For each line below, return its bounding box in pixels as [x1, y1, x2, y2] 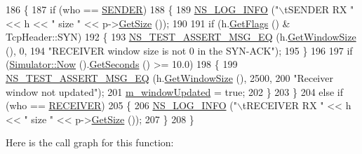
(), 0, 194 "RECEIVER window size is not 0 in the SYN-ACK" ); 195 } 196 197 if [6, 43, 353, 57]
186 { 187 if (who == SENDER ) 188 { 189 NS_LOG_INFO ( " [6, 2, 279, 16]
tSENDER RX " [284, 2, 354, 16]
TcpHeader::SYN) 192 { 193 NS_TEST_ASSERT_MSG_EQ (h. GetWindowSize [6, 29, 356, 44]
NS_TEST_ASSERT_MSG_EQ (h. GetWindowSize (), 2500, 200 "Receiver [6, 70, 333, 85]
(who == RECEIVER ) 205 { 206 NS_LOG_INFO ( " [6, 98, 237, 113]
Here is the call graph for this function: [6, 135, 174, 150]
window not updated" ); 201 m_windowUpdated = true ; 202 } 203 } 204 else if [6, 84, 344, 99]
